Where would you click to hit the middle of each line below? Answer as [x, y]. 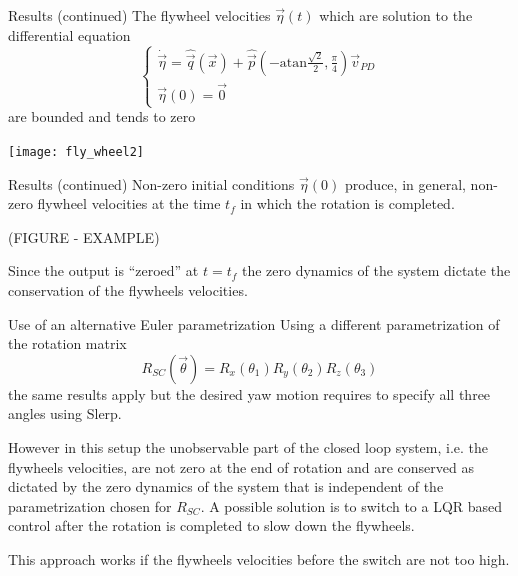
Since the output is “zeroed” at [103, 270]
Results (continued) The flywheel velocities [139, 15]
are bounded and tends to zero [102, 116]
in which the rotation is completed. [347, 203]
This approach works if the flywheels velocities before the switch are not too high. [259, 558]
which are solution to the [396, 15]
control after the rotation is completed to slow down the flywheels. [211, 525]
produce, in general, [405, 183]
